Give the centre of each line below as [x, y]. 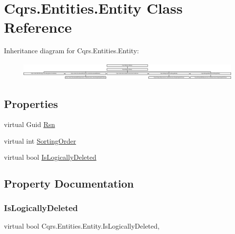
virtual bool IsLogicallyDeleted [50, 157]
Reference [38, 27]
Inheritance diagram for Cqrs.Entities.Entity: [71, 51]
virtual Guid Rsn [30, 124]
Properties [31, 104]
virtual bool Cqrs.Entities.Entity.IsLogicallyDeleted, [82, 225]
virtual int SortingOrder [40, 140]
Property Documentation [69, 183]
